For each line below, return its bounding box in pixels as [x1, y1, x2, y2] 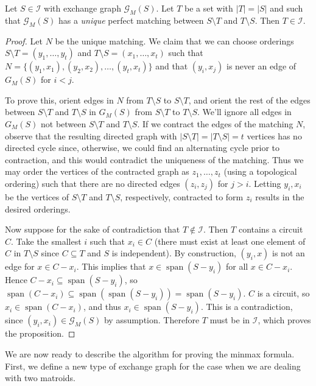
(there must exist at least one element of [154, 234, 306, 247]
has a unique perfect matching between [58, 13, 204, 26]
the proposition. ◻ [5, 327, 75, 340]
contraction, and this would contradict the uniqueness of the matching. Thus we [5, 153, 304, 166]
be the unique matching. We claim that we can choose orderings [55, 34, 294, 47]
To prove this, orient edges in [5, 93, 114, 106]
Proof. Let [5, 34, 43, 47]
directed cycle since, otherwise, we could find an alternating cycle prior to [5, 141, 280, 154]
